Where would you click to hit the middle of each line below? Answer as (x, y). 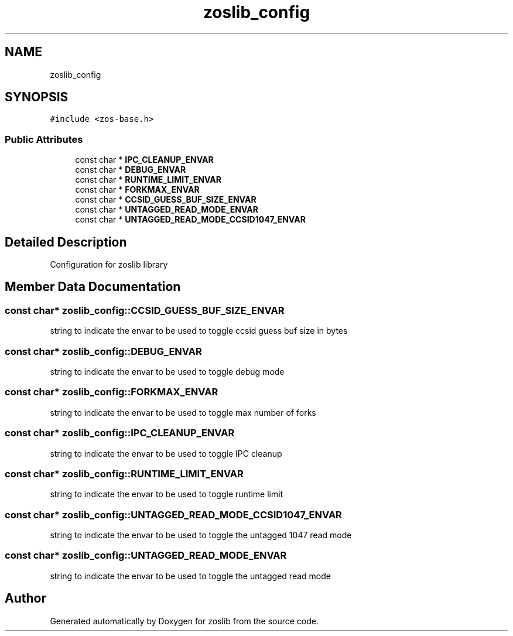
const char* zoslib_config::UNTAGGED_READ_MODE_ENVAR (146, 555)
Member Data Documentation (93, 287)
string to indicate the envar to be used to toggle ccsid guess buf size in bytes (199, 331)
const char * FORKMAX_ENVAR (137, 190)
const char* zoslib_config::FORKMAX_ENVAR (112, 392)
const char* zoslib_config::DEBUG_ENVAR (103, 351)
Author (25, 599)
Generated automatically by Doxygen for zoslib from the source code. (184, 621)
